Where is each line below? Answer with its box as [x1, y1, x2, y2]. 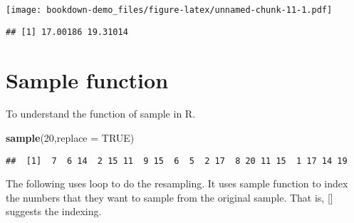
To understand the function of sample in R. [6, 106, 196, 121]
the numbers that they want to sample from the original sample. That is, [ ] [6, 190, 333, 204]
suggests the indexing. [6, 204, 102, 219]
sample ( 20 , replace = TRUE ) [6, 130, 135, 145]
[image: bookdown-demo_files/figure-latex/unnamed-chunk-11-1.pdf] [6, 5, 333, 15]
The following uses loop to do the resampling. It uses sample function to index [6, 176, 348, 191]
